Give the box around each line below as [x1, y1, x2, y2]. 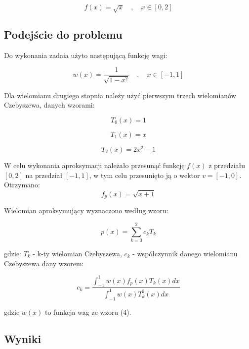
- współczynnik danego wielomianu [132, 248, 238, 259]
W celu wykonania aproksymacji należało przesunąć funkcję [4, 160, 185, 170]
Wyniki [4, 331, 41, 346]
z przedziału [208, 160, 246, 170]
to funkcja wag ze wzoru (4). [44, 306, 131, 317]
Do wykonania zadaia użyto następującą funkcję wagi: [4, 50, 167, 60]
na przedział [25, 170, 63, 180]
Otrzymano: [4, 179, 40, 190]
